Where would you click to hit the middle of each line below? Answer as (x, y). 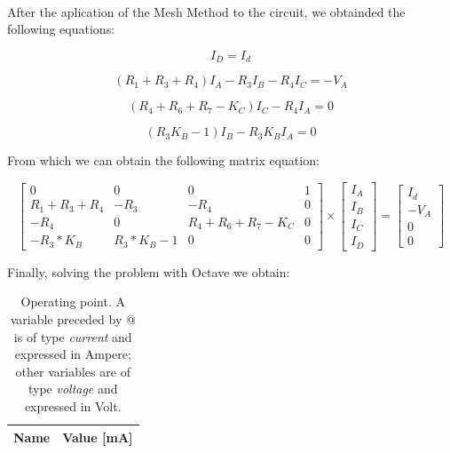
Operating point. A (73, 302)
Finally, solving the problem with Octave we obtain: (149, 271)
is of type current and (73, 336)
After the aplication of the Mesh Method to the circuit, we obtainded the (206, 11)
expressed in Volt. (73, 405)
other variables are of (73, 371)
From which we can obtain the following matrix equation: (163, 160)
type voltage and (73, 389)
